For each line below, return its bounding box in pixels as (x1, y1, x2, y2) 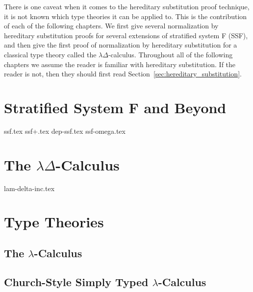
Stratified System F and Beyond (4, 97, 227, 117)
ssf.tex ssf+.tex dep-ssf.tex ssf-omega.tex (4, 125, 126, 136)
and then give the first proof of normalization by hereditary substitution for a (4, 40, 237, 50)
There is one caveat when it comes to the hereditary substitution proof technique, (4, 1, 250, 11)
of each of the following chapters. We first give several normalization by (4, 21, 219, 31)
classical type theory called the (4, 49, 97, 59)
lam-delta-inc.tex (4, 183, 55, 193)
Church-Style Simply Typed (4, 274, 149, 289)
